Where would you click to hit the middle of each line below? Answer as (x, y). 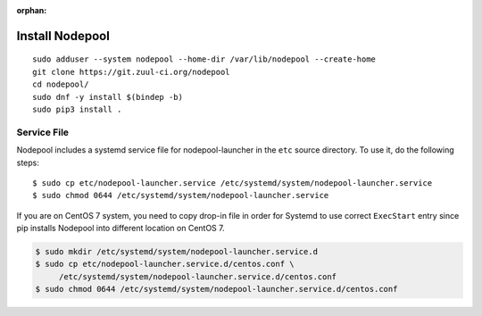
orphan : (32, 10)
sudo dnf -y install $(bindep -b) (108, 97)
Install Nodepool (63, 36)
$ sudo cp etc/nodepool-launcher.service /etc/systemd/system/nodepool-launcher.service (233, 183)
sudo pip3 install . (77, 109)
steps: (28, 162)
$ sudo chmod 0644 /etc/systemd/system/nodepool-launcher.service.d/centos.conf (216, 289)
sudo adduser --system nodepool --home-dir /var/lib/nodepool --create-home (204, 59)
